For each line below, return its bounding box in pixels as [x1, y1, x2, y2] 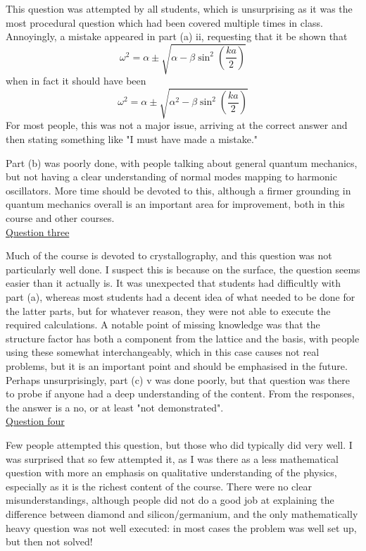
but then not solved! [6, 534, 93, 549]
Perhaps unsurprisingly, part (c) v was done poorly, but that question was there [6, 372, 351, 387]
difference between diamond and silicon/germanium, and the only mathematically [6, 506, 358, 521]
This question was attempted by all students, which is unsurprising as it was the [6, 1, 353, 16]
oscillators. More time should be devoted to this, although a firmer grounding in [6, 182, 351, 197]
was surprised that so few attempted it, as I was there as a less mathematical [6, 451, 339, 466]
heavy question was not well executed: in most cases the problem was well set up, [6, 520, 357, 535]
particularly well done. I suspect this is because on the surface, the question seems [6, 261, 360, 276]
